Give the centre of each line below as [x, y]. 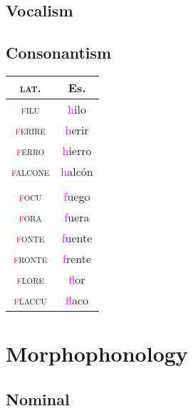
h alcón [77, 171]
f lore [30, 279]
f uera [77, 217]
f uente [77, 237]
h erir [77, 129]
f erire [30, 129]
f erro [31, 150]
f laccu [30, 299]
